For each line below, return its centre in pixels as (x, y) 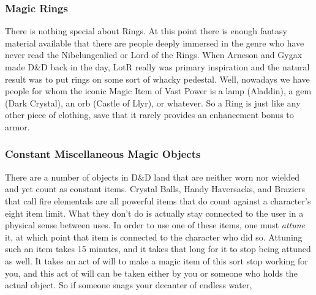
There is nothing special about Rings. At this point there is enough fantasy (146, 31)
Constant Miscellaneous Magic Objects (103, 154)
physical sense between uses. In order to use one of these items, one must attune (155, 225)
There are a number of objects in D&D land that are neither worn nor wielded (152, 177)
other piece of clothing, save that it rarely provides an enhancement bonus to (149, 115)
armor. (17, 126)
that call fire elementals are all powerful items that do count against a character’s (158, 200)
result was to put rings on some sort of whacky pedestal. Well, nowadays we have (157, 79)
